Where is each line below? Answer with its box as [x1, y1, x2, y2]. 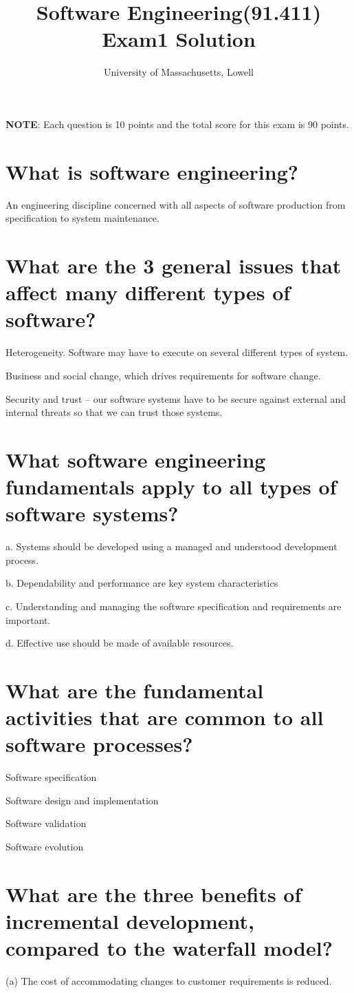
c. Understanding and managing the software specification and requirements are [5, 598, 342, 613]
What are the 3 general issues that [5, 251, 342, 279]
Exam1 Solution [102, 25, 256, 53]
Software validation [5, 816, 87, 830]
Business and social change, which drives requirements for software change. [5, 368, 321, 382]
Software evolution [5, 839, 84, 854]
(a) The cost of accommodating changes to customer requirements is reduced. [5, 974, 332, 988]
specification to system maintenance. [5, 211, 159, 225]
